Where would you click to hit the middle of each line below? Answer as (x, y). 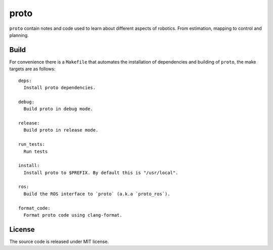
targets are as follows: (32, 69)
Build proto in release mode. (61, 130)
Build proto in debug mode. (58, 109)
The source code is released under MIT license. (59, 241)
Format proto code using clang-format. (73, 215)
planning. (19, 35)
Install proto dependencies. (60, 88)
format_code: (34, 208)
